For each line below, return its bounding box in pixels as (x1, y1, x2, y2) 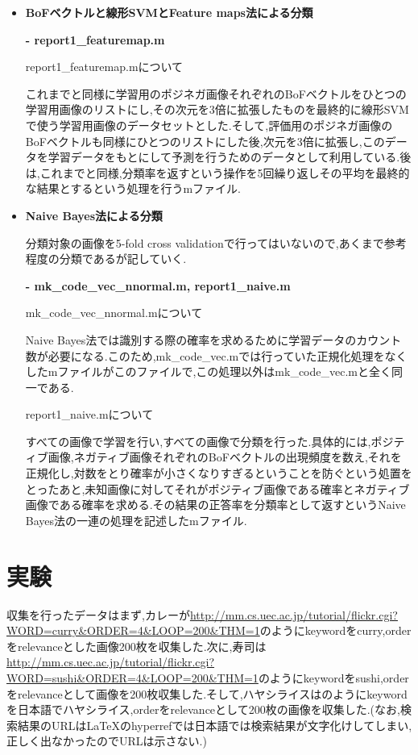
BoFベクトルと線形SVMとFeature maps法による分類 (25, 4, 313, 20)
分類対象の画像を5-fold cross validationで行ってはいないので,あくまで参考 (25, 234, 407, 251)
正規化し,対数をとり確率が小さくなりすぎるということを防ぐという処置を (25, 465, 412, 482)
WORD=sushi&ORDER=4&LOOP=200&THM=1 (6, 669, 259, 686)
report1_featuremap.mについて (25, 58, 184, 75)
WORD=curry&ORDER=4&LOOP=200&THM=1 (6, 622, 260, 639)
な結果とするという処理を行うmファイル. (25, 180, 241, 197)
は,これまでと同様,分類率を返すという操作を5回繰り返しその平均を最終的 (25, 164, 410, 181)
